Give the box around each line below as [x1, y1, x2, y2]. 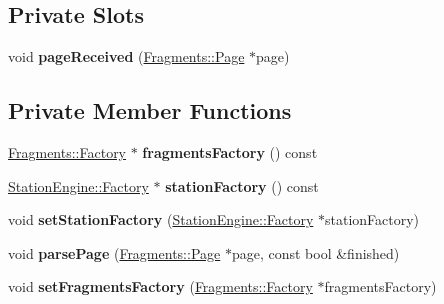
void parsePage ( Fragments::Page [8, 242, 221, 263]
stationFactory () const [165, 175, 319, 196]
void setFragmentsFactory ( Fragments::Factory [8, 276, 313, 297]
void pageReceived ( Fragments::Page [8, 46, 245, 67]
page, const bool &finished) [231, 242, 400, 263]
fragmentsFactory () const [142, 142, 318, 162]
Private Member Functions [8, 95, 292, 126]
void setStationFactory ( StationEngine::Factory [8, 209, 314, 230]
